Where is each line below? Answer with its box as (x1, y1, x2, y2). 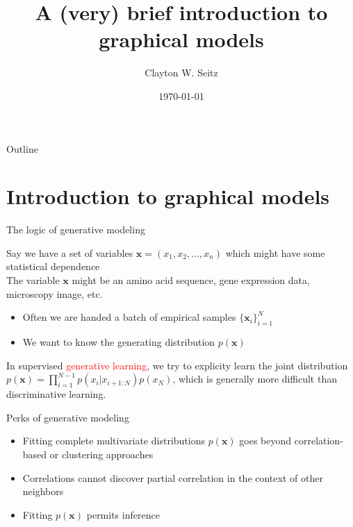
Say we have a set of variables (6, 245, 133, 260)
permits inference (86, 507, 160, 521)
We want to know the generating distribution (22, 334, 215, 349)
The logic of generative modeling (6, 222, 145, 237)
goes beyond (239, 433, 292, 448)
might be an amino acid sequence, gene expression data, (72, 273, 310, 287)
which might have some (225, 245, 325, 260)
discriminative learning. (6, 387, 106, 401)
